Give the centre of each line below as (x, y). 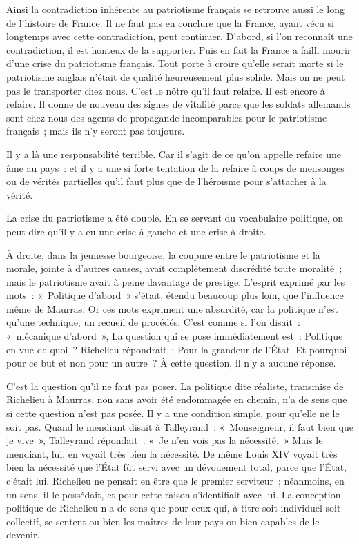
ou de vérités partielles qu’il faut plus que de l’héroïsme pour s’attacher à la (166, 181)
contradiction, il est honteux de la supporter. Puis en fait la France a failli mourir (179, 49)
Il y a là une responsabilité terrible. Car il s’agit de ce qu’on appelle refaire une (174, 154)
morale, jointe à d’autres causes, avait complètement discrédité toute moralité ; (174, 268)
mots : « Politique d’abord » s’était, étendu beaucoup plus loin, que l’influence (175, 295)
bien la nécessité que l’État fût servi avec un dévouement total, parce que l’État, (177, 467)
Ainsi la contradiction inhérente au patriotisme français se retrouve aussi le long (175, 9)
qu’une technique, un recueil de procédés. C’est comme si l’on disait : (153, 322)
